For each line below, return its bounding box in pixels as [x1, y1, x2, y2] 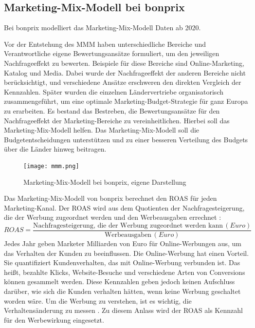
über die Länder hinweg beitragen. [4, 144, 107, 154]
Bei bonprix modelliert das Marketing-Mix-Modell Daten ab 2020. [4, 22, 201, 33]
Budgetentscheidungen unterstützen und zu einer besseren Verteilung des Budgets [4, 134, 248, 144]
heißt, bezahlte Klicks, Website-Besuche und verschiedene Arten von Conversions [4, 267, 245, 277]
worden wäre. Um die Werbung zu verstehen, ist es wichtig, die [4, 295, 192, 306]
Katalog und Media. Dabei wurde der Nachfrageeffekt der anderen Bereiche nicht [4, 67, 246, 77]
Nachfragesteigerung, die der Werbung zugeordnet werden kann [33, 222, 223, 229]
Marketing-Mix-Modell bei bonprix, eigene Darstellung [23, 176, 186, 187]
